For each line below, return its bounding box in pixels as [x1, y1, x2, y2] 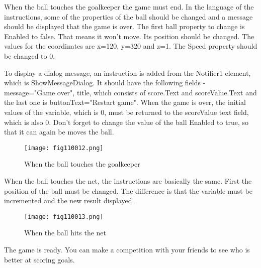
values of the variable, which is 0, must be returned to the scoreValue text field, [4, 106, 249, 117]
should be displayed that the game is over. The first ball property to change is [4, 21, 245, 32]
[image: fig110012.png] [24, 144, 104, 152]
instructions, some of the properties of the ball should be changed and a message [4, 11, 253, 22]
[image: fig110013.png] [24, 213, 104, 220]
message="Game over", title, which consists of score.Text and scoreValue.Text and [4, 87, 257, 97]
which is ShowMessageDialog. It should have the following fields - [4, 77, 206, 88]
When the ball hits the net [24, 227, 107, 238]
